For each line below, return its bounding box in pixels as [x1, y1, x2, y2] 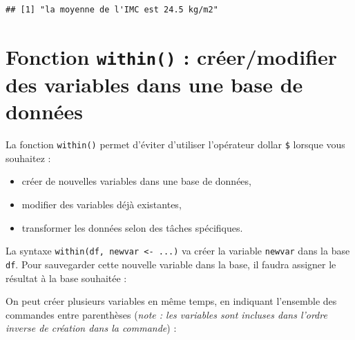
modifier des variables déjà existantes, [21, 197, 182, 212]
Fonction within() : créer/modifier [6, 42, 338, 70]
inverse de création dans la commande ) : [6, 321, 177, 335]
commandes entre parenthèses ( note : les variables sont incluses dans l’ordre [6, 307, 327, 321]
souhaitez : [6, 150, 51, 165]
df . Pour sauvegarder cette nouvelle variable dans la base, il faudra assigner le [6, 257, 336, 271]
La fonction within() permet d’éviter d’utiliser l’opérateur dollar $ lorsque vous [6, 137, 345, 152]
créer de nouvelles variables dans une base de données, [21, 174, 251, 188]
